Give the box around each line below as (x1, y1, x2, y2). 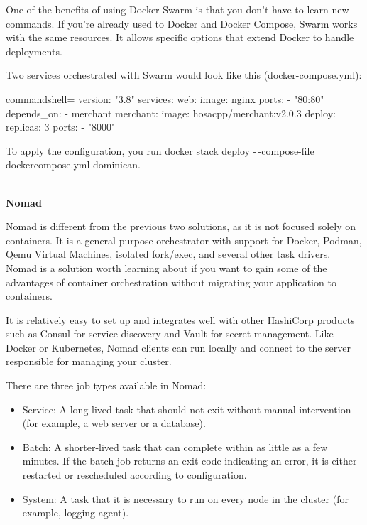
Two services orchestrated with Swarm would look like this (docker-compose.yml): (6, 67, 362, 82)
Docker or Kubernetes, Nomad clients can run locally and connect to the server (6, 340, 351, 354)
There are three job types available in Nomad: (6, 378, 207, 393)
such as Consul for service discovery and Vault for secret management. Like (6, 326, 334, 341)
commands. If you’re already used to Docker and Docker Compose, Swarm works (6, 16, 358, 31)
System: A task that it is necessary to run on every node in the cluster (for (22, 491, 349, 506)
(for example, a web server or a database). (22, 416, 206, 431)
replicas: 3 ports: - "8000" (6, 119, 116, 134)
